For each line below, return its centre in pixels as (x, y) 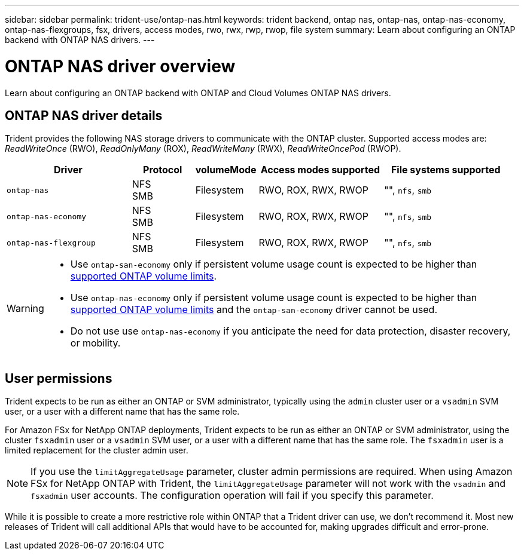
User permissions (59, 378)
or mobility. (95, 343)
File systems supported (446, 170)
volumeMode (226, 170)
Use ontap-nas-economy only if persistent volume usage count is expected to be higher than (274, 298)
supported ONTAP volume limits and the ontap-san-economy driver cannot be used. (254, 310)
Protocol (163, 170)
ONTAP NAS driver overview (120, 66)
